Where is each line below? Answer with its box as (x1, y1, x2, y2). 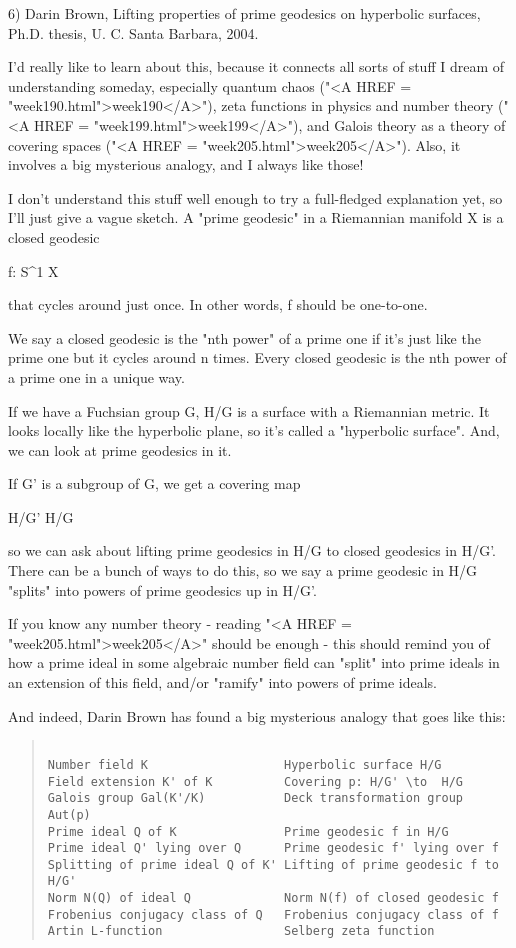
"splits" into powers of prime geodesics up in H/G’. (8, 579, 317, 600)
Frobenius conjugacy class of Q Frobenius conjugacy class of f (47, 907, 499, 922)
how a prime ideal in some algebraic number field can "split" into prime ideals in (8, 652, 500, 673)
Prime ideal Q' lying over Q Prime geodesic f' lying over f (47, 841, 499, 856)
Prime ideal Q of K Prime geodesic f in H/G (47, 824, 449, 839)
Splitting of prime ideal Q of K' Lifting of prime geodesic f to (47, 857, 499, 872)
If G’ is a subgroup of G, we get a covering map (8, 473, 301, 494)
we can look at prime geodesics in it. (8, 439, 232, 460)
